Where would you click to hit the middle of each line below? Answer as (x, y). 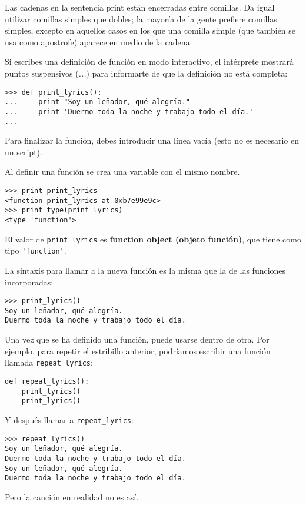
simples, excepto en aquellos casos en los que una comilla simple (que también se (150, 30)
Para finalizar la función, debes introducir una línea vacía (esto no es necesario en (152, 140)
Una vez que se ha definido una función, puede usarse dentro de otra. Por (137, 339)
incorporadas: (29, 282)
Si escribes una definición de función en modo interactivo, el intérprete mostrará (149, 62)
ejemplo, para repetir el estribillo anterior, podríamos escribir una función (138, 350)
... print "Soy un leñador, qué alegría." (97, 102)
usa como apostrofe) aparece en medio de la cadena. (99, 41)
